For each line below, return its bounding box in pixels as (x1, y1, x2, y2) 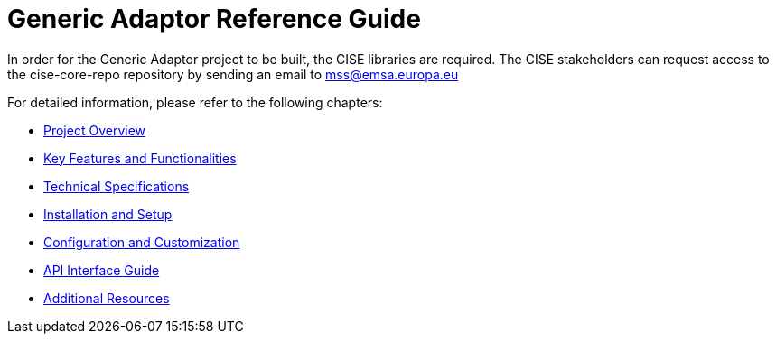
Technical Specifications (43, 178, 190, 194)
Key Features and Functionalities (43, 150, 237, 166)
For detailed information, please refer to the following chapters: (7, 94, 383, 110)
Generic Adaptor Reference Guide (7, 4, 421, 34)
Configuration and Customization (43, 234, 240, 250)
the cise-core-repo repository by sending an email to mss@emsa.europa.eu (7, 66, 459, 82)
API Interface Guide (43, 262, 160, 278)
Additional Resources (43, 290, 170, 306)
